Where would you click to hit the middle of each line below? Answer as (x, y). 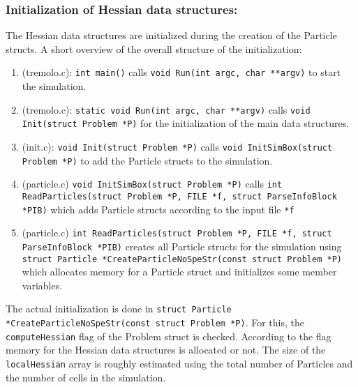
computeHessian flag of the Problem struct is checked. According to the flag (169, 336)
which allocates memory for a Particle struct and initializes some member (179, 272)
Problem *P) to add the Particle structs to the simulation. (147, 160)
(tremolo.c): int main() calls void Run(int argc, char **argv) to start (181, 72)
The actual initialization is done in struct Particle (119, 309)
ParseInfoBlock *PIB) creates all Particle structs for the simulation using (182, 246)
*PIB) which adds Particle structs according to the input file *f (158, 209)
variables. (42, 285)
